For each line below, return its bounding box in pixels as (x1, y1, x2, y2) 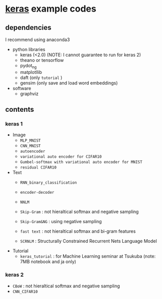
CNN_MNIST (20, 144, 41, 149)
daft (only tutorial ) (20, 74, 63, 80)
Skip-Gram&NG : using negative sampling (20, 219, 102, 225)
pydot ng (20, 63, 37, 70)
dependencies (5, 23, 51, 32)
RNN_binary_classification (20, 180, 77, 185)
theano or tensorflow (20, 57, 64, 63)
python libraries (12, 47, 45, 52)
